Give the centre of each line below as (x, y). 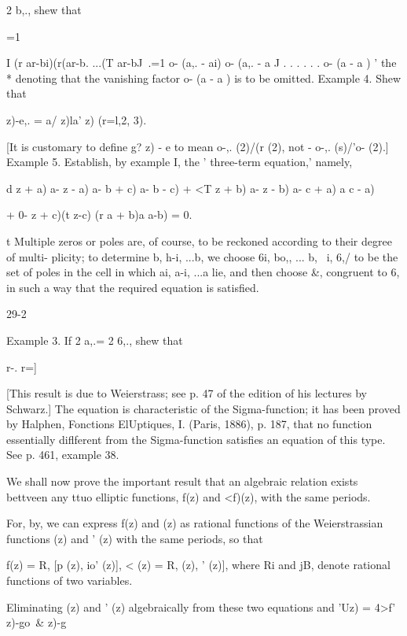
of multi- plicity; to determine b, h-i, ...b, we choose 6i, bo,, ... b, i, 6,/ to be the (202, 256)
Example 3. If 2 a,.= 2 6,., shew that (95, 340)
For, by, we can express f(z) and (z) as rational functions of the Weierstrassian (195, 523)
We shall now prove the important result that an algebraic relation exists (182, 481)
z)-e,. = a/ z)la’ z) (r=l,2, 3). (77, 119)
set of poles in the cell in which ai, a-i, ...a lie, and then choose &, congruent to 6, (203, 272)
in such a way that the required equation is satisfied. (133, 287)
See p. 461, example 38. (63, 455)
